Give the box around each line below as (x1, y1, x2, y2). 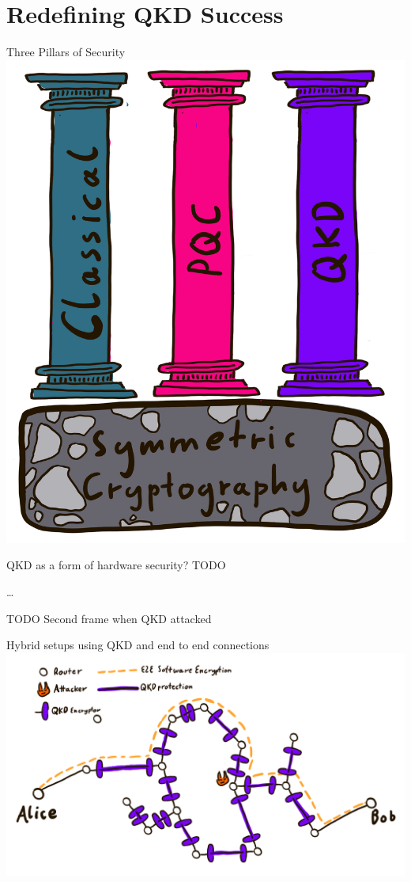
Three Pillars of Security (6, 44, 126, 60)
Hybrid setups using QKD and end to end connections (6, 637, 270, 653)
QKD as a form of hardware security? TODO (6, 557, 226, 573)
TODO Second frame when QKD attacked (6, 610, 212, 626)
